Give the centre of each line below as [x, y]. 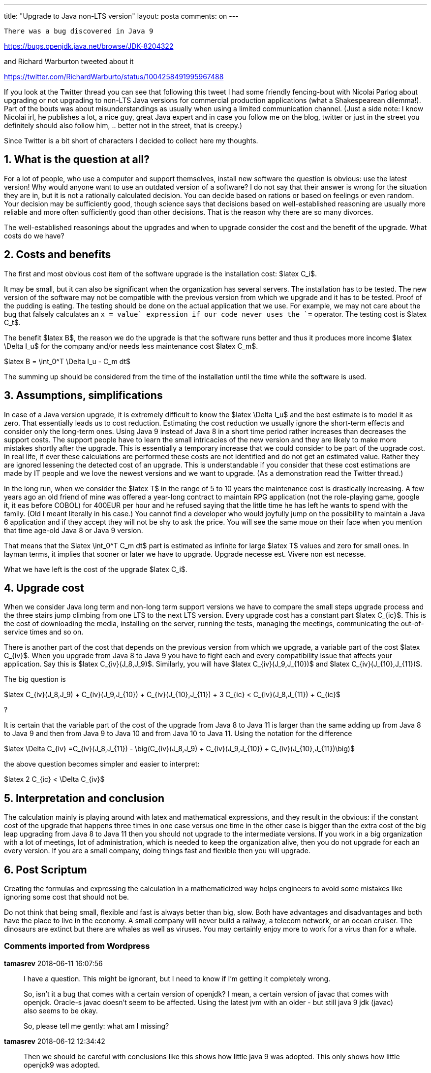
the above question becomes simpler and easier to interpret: [102, 764]
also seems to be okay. [61, 1010]
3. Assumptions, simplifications [83, 396]
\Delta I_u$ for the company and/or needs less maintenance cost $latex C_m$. [131, 346]
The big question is [35, 679]
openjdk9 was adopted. [62, 1065]
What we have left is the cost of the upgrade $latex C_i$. [96, 569]
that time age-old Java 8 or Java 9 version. [74, 530]
